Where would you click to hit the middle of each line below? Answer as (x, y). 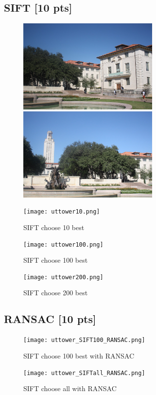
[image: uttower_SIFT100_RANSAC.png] (84, 340)
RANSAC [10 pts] (50, 319)
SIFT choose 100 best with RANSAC (79, 355)
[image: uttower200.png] (63, 277)
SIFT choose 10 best (54, 227)
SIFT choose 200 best (56, 293)
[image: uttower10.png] (62, 212)
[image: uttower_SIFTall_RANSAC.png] (84, 373)
